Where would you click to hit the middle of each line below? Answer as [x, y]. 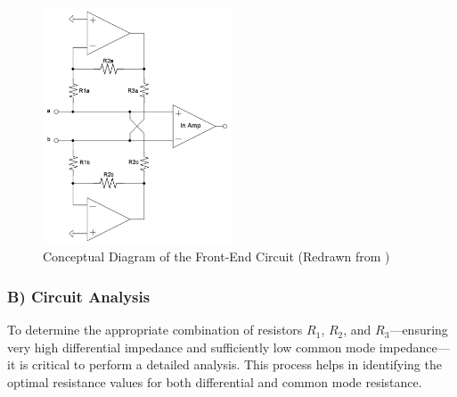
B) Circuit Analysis [79, 296]
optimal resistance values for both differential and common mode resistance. [215, 381]
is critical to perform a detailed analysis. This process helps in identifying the [230, 364]
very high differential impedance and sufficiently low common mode [192, 347]
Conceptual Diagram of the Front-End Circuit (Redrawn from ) [216, 256]
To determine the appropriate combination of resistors [155, 330]
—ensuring [419, 330]
